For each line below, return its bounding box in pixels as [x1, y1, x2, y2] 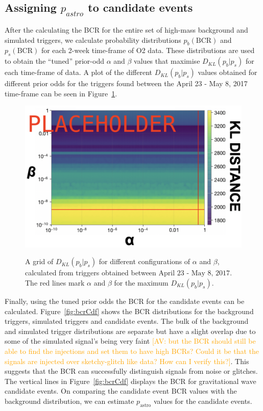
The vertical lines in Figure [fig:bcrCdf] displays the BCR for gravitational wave [5, 375, 256, 386]
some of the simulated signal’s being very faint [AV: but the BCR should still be [5, 336, 256, 346]
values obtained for [198, 67, 257, 78]
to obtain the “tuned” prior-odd [5, 56, 104, 66]
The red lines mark [25, 277, 85, 288]
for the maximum [114, 277, 169, 288]
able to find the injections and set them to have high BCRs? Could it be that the [5, 345, 259, 356]
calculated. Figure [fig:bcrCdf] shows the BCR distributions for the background [5, 305, 254, 316]
